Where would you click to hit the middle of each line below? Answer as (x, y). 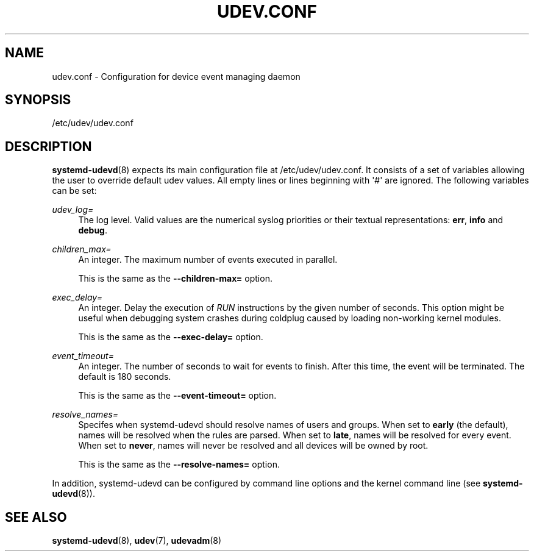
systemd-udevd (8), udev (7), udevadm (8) (137, 541)
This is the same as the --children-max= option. (175, 279)
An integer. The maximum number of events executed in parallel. (208, 260)
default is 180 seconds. (125, 377)
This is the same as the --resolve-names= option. (179, 465)
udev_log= (73, 210)
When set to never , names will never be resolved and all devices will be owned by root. (253, 446)
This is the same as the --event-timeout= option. (177, 396)
